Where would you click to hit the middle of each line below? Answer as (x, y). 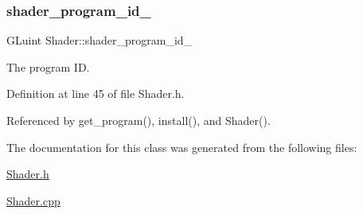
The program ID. (48, 66)
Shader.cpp (33, 200)
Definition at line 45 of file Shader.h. (96, 93)
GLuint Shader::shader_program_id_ (100, 40)
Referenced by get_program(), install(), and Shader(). (139, 120)
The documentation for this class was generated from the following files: (182, 147)
